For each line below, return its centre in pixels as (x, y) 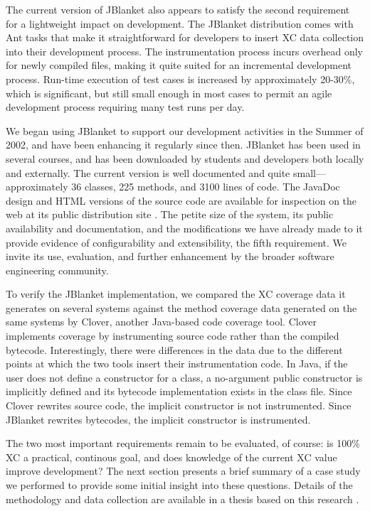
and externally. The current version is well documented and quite (148, 172)
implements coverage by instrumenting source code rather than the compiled (173, 336)
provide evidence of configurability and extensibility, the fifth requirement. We (176, 242)
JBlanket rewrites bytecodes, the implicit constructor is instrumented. (158, 419)
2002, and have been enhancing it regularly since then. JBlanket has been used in (183, 145)
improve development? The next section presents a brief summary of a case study (183, 471)
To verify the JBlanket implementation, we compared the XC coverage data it (176, 294)
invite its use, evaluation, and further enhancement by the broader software (170, 256)
